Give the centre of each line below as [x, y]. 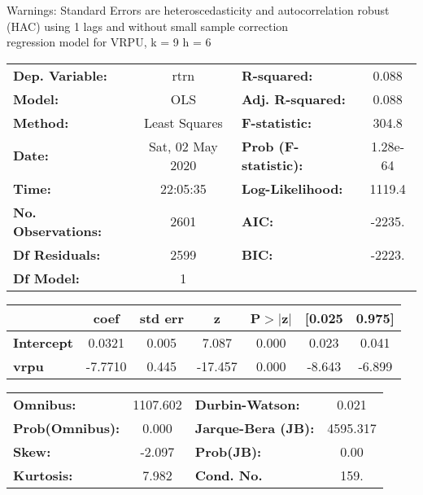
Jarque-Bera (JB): [255, 427]
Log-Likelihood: [292, 188]
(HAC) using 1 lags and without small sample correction [148, 26]
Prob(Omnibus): [67, 427]
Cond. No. [229, 475]
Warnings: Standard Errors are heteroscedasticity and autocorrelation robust [198, 10]
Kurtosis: [43, 475]
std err [161, 318]
